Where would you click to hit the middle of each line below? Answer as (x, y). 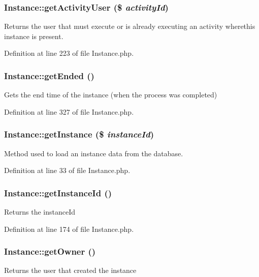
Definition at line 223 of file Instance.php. (69, 53)
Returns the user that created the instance (70, 270)
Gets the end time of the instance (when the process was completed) (111, 95)
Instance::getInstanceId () (58, 193)
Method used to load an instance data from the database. (94, 153)
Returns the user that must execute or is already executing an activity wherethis (130, 26)
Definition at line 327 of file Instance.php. (69, 111)
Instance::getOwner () (50, 251)
